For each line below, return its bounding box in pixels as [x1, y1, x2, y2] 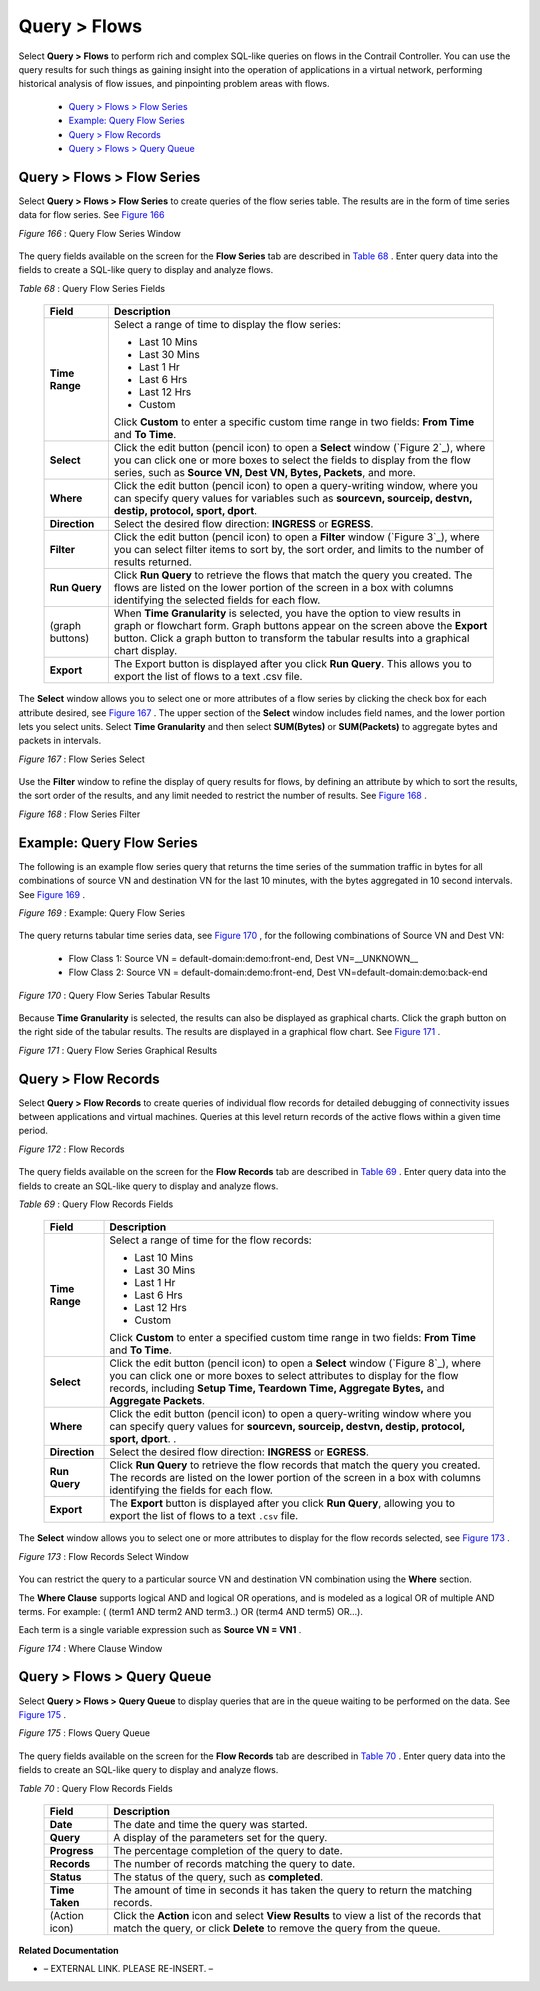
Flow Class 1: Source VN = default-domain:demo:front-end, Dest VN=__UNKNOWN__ [68, 952, 419, 964]
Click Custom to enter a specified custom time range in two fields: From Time [109, 1331, 477, 1345]
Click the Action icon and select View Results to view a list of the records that [113, 1908, 482, 1922]
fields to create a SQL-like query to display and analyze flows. [18, 264, 274, 276]
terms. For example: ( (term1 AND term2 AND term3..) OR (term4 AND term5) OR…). [18, 1605, 364, 1617]
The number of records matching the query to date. [113, 1856, 356, 1870]
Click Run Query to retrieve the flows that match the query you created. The [113, 568, 473, 582]
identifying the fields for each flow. [109, 1483, 274, 1497]
